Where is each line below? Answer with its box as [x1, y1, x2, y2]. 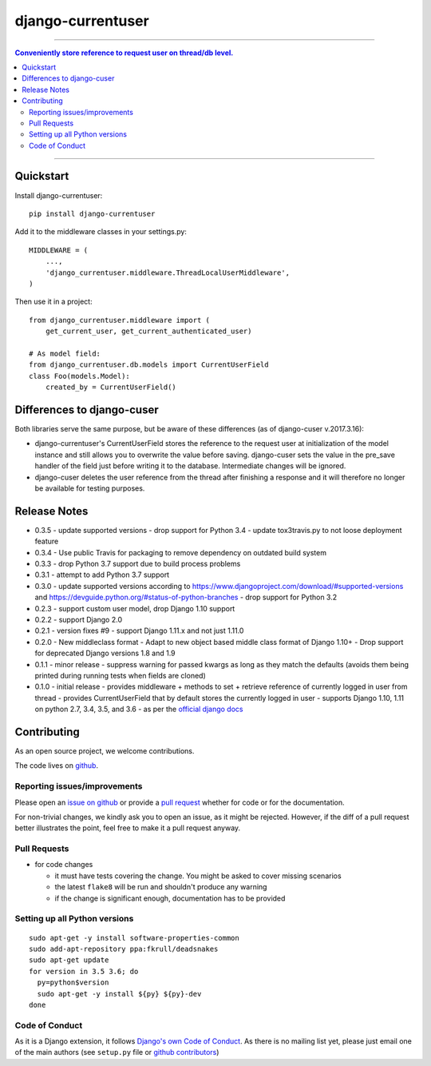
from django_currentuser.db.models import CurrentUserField [29, 360, 269, 369]
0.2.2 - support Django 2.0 [34, 615, 123, 624]
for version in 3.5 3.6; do [29, 967, 139, 976]
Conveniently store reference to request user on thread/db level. [14, 48, 234, 58]
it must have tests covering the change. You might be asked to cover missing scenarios [54, 871, 342, 881]
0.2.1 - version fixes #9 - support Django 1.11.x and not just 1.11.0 [34, 626, 244, 635]
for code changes [34, 860, 93, 869]
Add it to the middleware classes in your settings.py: [14, 227, 188, 237]
